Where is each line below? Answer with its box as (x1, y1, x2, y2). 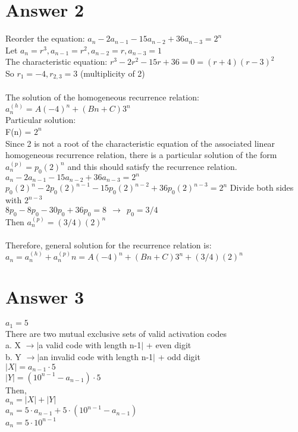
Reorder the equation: (5, 32, 85, 45)
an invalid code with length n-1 (39, 350, 153, 362)
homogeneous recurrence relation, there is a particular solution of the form (5, 149, 277, 161)
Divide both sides (230, 181, 294, 194)
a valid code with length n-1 (39, 339, 142, 351)
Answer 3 (5, 285, 84, 309)
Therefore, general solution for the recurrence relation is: (5, 238, 212, 251)
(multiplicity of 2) (80, 67, 145, 79)
